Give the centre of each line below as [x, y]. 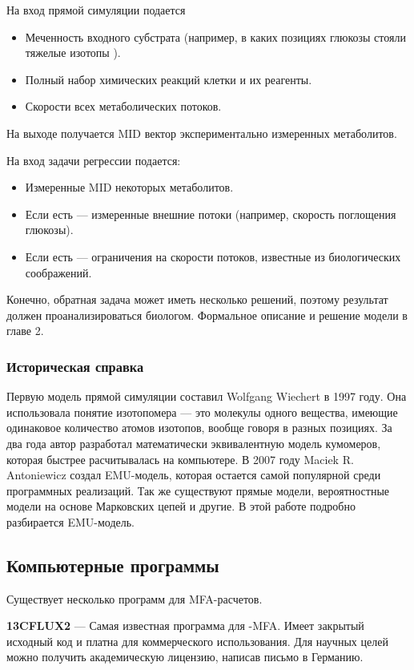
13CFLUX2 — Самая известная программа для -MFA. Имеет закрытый [185, 626]
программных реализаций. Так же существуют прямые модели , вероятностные [198, 490]
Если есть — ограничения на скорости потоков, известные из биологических [213, 256]
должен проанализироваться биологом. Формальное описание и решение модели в [207, 315]
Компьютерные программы [113, 565]
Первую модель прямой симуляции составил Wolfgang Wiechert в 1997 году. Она [207, 396]
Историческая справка [75, 366]
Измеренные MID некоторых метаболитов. [129, 187]
